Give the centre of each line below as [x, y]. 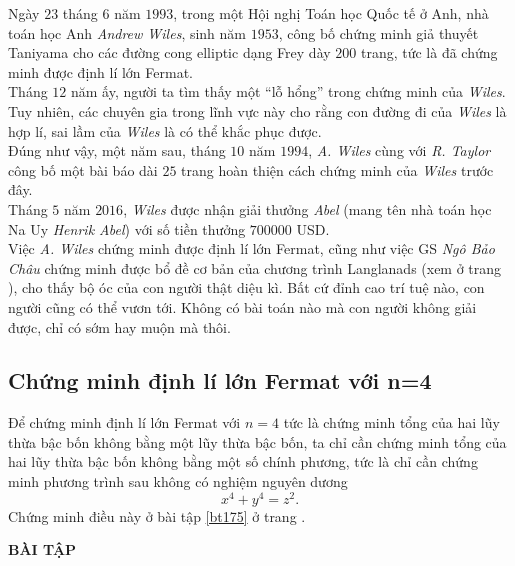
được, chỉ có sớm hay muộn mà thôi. [119, 326]
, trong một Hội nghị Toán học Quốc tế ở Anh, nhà [331, 13]
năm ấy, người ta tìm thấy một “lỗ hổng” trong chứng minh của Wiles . [288, 91]
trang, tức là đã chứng [429, 52]
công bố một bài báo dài [83, 169]
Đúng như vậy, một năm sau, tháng [117, 150]
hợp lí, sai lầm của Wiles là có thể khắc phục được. [165, 130]
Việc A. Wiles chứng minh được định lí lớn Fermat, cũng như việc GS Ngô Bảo [251, 248]
